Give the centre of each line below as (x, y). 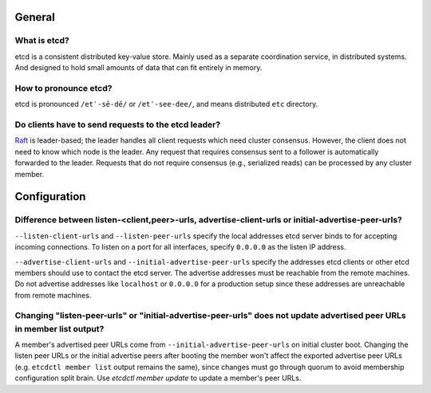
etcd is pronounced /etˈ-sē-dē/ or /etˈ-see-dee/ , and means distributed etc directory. (166, 104)
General (35, 17)
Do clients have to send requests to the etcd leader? (118, 125)
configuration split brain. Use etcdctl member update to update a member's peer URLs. (158, 378)
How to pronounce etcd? (63, 88)
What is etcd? (42, 41)
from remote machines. (53, 295)
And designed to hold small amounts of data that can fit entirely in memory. (138, 68)
